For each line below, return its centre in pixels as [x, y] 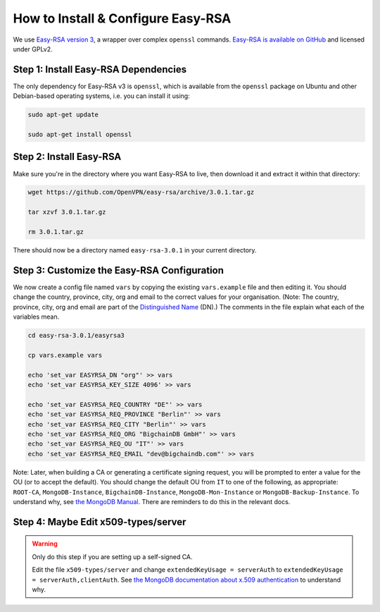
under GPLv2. [33, 49]
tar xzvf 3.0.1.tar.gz [67, 212]
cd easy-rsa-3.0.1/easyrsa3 [76, 336]
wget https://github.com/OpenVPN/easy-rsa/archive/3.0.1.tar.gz [141, 192]
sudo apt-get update [63, 115]
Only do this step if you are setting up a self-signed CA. [112, 556]
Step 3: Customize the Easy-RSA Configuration [119, 270]
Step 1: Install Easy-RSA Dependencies [100, 69]
